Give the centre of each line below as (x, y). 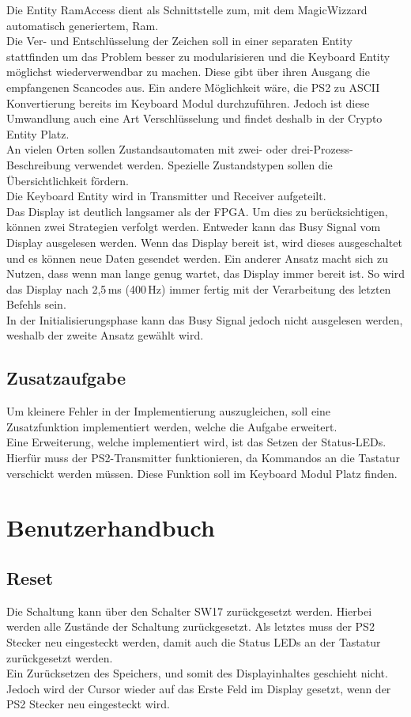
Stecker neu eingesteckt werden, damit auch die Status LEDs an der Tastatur (194, 642)
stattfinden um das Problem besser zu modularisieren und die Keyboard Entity (198, 56)
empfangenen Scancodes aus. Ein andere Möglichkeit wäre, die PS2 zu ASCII (193, 87)
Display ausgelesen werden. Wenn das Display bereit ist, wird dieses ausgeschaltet (204, 242)
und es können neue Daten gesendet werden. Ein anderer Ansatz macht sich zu (197, 258)
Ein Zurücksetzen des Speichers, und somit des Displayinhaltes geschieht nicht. (197, 673)
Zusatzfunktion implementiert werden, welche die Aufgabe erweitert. (172, 426)
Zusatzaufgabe (66, 378)
